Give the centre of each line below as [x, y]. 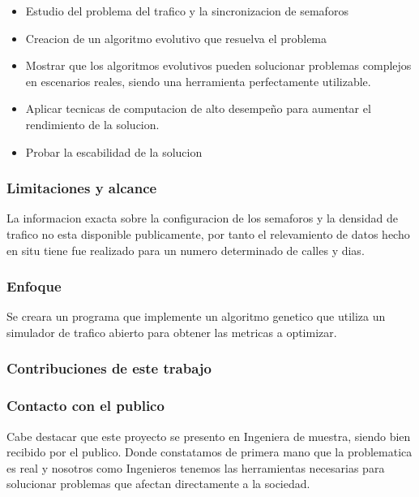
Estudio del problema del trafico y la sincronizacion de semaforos [187, 11]
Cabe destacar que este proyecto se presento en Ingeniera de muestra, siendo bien [209, 436]
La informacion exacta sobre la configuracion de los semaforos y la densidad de [202, 218]
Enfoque [34, 286]
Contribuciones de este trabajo [109, 368]
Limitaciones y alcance [82, 188]
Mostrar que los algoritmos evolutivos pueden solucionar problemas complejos [218, 65]
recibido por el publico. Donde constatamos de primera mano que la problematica [209, 452]
